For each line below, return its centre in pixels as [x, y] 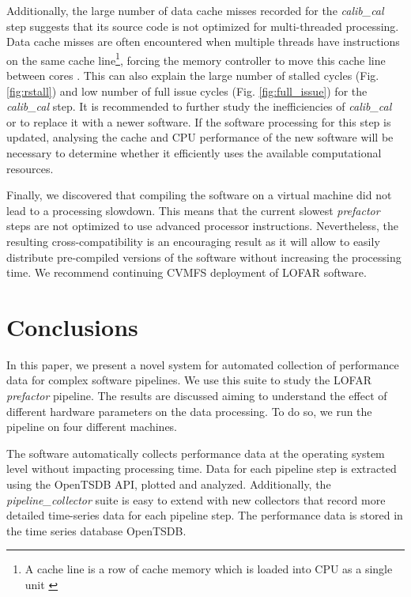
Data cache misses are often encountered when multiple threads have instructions [203, 42]
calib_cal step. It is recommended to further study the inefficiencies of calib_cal [199, 106]
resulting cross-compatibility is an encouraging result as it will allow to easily [193, 241]
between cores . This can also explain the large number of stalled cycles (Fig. [193, 76]
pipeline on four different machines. [92, 427]
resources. [30, 168]
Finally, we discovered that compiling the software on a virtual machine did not [199, 195]
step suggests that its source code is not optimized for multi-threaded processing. [203, 26]
